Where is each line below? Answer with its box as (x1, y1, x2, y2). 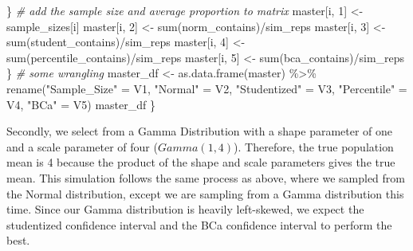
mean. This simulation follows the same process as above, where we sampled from (6, 169, 405, 186)
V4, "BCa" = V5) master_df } (6, 96, 155, 112)
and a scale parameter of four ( (6, 138, 158, 155)
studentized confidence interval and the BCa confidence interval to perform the (6, 216, 392, 233)
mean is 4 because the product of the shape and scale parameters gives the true (6, 154, 395, 171)
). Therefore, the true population (234, 138, 394, 155)
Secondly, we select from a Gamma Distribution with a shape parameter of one (6, 123, 393, 139)
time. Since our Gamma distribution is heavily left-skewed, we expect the (6, 201, 364, 218)
